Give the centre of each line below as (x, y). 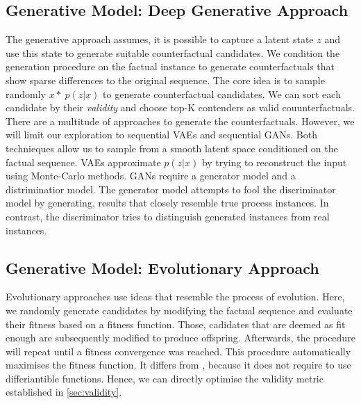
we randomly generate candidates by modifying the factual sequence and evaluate (179, 310)
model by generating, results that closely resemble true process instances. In (167, 203)
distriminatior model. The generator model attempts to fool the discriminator (171, 189)
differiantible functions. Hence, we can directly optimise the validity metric (165, 378)
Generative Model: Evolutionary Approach (162, 267)
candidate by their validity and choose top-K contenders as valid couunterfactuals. (180, 107)
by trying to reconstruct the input (274, 162)
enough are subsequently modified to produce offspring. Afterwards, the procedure (180, 338)
